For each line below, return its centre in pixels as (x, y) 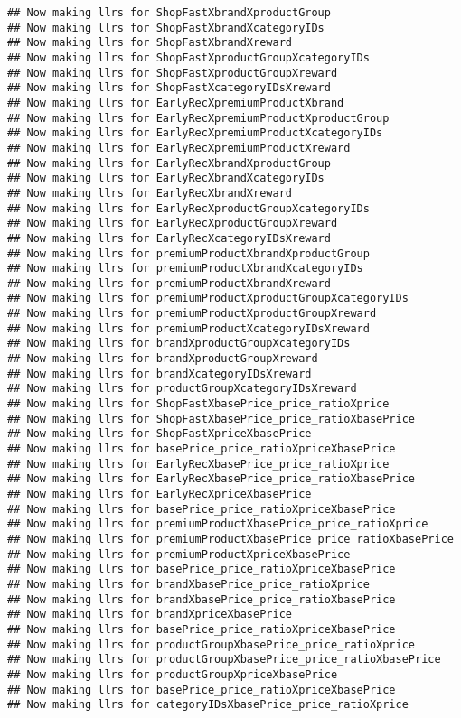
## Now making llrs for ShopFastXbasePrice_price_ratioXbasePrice (212, 419)
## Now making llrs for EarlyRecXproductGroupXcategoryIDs (188, 208)
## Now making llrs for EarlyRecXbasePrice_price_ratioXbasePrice (212, 479)
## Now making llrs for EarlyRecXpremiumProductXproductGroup (198, 118)
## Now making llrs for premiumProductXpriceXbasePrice (179, 554)
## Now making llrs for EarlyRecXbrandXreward (150, 193)
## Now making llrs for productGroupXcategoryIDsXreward (182, 389)
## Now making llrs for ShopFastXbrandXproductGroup (169, 13)
